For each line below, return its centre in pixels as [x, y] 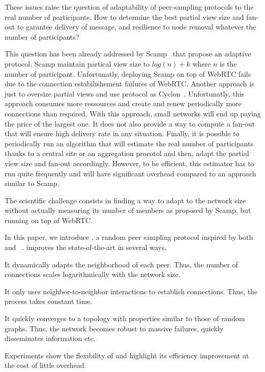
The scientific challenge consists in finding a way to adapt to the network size [125, 200]
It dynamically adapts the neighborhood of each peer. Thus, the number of [121, 264]
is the [228, 63]
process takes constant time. [49, 301]
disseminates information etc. [50, 338]
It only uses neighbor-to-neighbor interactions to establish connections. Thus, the [131, 291]
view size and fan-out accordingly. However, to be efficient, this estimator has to [129, 163]
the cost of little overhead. [46, 365]
